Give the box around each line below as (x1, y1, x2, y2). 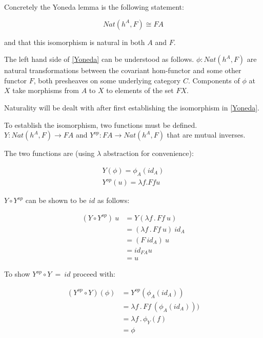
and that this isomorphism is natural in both (4, 36, 145, 47)
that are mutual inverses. (167, 129, 246, 140)
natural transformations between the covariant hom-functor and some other (4, 65, 241, 76)
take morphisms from (12, 85, 79, 96)
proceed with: (73, 268, 116, 279)
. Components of (188, 75, 240, 85)
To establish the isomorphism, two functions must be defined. (4, 119, 197, 130)
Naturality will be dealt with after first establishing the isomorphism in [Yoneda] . (4, 102, 259, 112)
